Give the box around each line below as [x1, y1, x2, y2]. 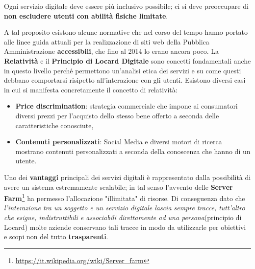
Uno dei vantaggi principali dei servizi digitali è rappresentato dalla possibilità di [4, 172, 251, 182]
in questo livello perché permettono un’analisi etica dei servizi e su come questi [4, 65, 241, 75]
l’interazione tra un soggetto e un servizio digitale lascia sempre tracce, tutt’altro [4, 202, 245, 213]
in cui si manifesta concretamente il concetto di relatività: [4, 84, 178, 94]
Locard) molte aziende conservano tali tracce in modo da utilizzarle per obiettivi [4, 222, 246, 232]
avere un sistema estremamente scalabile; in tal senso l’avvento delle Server [4, 181, 233, 192]
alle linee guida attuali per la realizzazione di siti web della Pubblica [4, 36, 209, 46]
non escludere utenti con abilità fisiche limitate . [4, 10, 168, 21]
